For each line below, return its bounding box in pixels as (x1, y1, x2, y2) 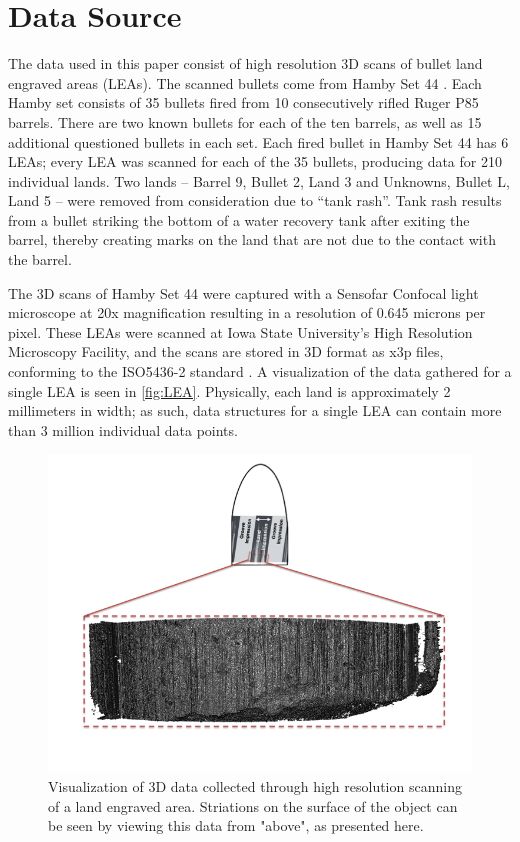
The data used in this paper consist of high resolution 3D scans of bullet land (8, 53, 483, 74)
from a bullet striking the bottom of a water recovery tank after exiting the (8, 209, 470, 230)
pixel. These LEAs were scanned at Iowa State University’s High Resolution (8, 321, 473, 342)
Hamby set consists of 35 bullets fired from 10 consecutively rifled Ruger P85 (8, 92, 479, 113)
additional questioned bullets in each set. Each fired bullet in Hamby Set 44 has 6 (8, 131, 509, 152)
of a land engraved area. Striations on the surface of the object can (48, 795, 458, 816)
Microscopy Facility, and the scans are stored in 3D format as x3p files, (8, 341, 444, 362)
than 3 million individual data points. (8, 419, 238, 440)
